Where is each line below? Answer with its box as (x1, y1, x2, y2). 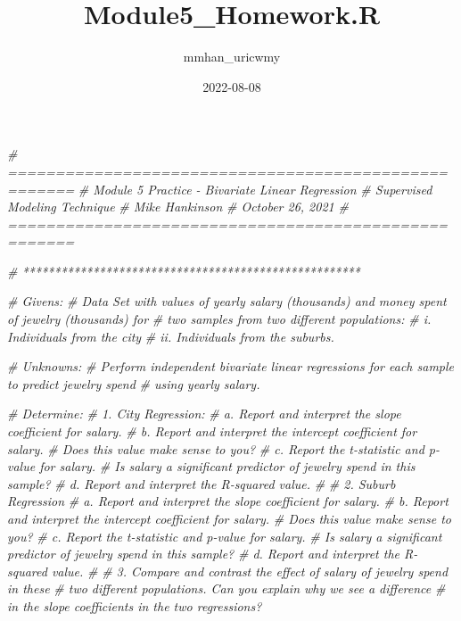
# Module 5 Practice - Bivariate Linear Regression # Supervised (78, 179, 432, 198)
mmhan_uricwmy (183, 47, 281, 66)
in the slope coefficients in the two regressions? (7, 596, 262, 615)
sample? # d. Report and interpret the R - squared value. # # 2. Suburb (7, 474, 396, 493)
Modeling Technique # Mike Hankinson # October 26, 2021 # (7, 197, 349, 216)
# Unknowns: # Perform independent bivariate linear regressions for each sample (7, 357, 455, 376)
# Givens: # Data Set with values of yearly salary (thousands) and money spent (7, 292, 447, 310)
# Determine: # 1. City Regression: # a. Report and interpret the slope (7, 404, 401, 423)
